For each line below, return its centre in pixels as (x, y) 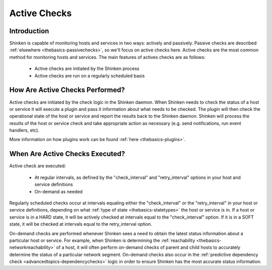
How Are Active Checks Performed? (67, 90)
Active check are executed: (38, 166)
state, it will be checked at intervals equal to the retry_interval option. (81, 224)
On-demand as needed (59, 191)
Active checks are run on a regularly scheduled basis (90, 76)
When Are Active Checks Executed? (67, 154)
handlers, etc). (24, 130)
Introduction (29, 31)
